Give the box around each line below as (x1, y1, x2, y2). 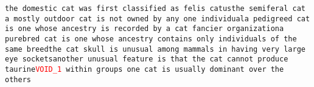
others (5, 75, 31, 84)
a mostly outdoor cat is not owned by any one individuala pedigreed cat (5, 14, 310, 23)
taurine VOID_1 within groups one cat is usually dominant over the (5, 64, 284, 74)
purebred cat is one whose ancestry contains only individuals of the (5, 34, 297, 43)
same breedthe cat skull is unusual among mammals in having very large (5, 44, 305, 54)
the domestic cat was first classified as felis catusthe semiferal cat (5, 4, 305, 13)
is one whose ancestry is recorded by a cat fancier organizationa (5, 24, 284, 33)
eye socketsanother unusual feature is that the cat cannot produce (5, 55, 288, 64)
